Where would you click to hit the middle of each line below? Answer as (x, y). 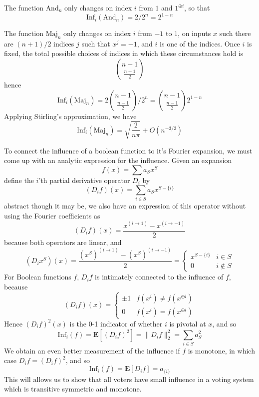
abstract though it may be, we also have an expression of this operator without (125, 205)
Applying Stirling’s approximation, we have (70, 116)
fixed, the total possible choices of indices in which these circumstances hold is (124, 53)
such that (96, 43)
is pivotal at (188, 323)
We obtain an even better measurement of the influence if (92, 350)
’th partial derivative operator (84, 180)
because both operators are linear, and (63, 242)
